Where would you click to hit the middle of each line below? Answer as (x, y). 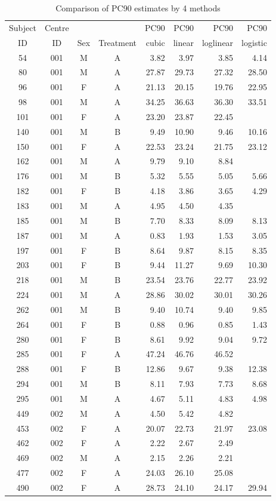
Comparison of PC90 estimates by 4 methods (138, 8)
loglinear (218, 42)
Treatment (117, 42)
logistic (254, 42)
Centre (57, 27)
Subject (23, 27)
